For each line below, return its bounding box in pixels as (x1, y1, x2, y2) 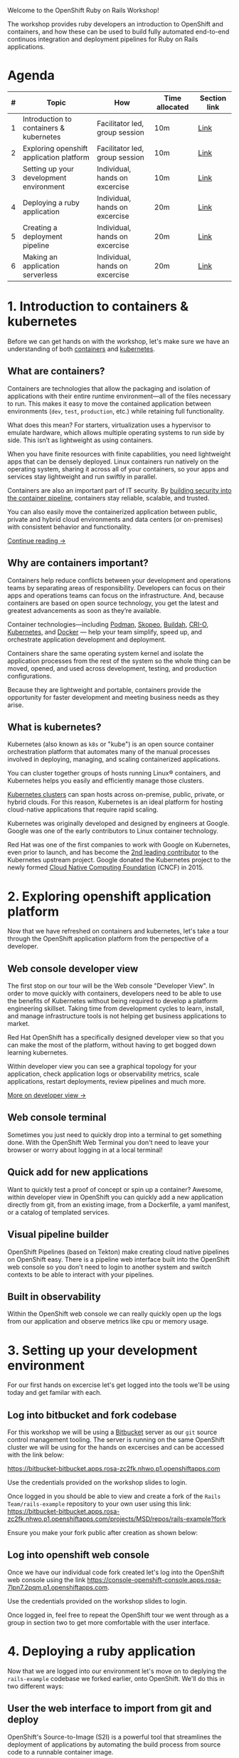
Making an (22, 252, 58, 262)
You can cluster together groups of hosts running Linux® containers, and (7, 769, 221, 778)
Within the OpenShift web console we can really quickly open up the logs (7, 1309, 222, 1318)
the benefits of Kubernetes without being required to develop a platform (7, 997, 218, 1005)
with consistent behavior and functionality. (7, 523, 132, 531)
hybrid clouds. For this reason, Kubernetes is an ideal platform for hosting (7, 797, 223, 807)
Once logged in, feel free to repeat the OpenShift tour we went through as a (7, 1611, 229, 1619)
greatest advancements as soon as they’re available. (7, 606, 161, 614)
